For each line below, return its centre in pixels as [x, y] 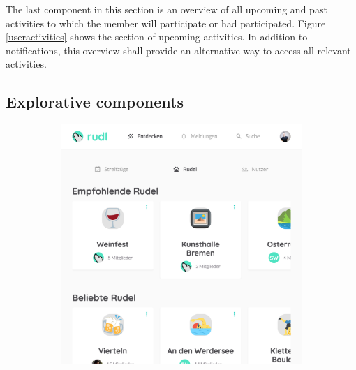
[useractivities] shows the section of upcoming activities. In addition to [157, 37]
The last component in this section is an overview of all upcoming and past [166, 9]
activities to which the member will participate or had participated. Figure [166, 23]
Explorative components [95, 102]
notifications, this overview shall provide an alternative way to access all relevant [178, 50]
